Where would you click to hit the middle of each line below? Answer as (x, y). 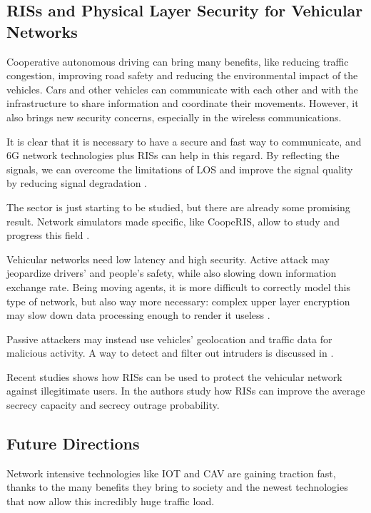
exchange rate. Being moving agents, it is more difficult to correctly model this (178, 286)
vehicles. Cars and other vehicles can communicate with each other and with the (182, 89)
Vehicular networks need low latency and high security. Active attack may (168, 259)
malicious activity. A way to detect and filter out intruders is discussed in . (170, 353)
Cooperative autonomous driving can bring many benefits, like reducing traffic (178, 61)
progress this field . (48, 235)
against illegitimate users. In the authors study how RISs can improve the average (186, 391)
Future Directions (73, 443)
